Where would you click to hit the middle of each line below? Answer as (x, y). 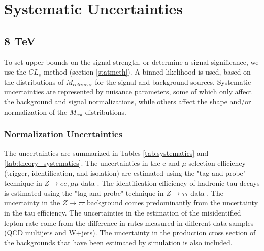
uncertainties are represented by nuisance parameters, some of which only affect (128, 92)
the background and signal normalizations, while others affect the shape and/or (128, 101)
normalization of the (36, 111)
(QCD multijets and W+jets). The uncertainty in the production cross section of (130, 232)
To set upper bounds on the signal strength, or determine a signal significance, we (131, 62)
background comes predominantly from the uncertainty (172, 203)
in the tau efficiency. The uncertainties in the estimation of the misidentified (123, 212)
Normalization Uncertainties (63, 134)
